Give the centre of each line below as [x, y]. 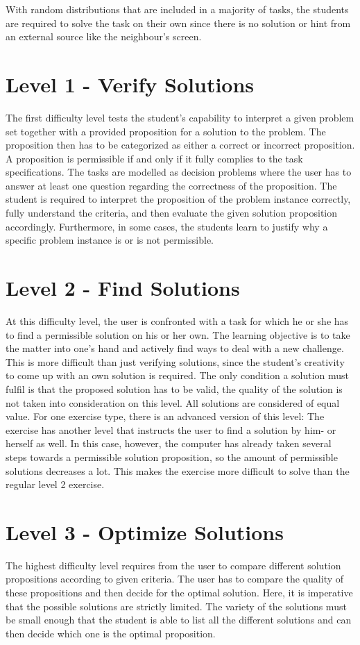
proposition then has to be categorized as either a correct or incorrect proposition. [180, 145]
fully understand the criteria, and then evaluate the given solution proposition [172, 213]
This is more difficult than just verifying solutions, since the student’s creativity [175, 361]
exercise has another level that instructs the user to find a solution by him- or [171, 429]
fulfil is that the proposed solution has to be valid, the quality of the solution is [174, 388]
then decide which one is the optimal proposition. [111, 633]
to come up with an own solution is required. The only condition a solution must [178, 375]
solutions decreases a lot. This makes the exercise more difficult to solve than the [178, 470]
